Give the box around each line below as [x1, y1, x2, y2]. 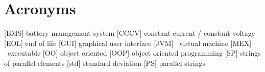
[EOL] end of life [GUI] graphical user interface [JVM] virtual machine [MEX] [4, 37, 252, 48]
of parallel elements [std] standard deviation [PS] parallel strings [4, 57, 205, 68]
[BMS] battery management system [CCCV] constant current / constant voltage [4, 28, 255, 38]
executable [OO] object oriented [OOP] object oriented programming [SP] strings [7, 47, 261, 58]
